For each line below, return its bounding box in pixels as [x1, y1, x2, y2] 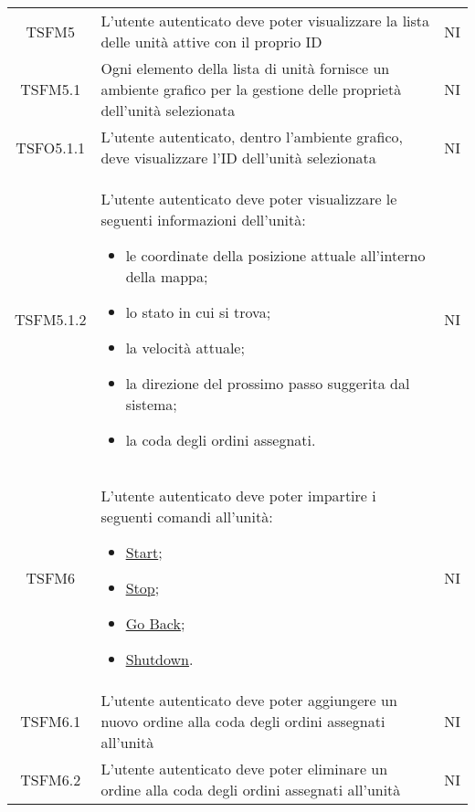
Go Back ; [125, 613, 185, 634]
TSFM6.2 [20, 768, 81, 790]
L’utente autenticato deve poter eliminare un [100, 758, 388, 779]
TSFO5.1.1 [16, 136, 86, 158]
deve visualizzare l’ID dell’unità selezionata [100, 147, 376, 168]
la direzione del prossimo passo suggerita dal [125, 373, 410, 394]
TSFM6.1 [20, 711, 81, 732]
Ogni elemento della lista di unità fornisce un [100, 58, 390, 79]
